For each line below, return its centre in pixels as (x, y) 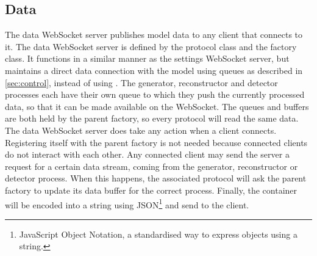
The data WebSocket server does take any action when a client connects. (141, 130)
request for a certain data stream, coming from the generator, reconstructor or (151, 166)
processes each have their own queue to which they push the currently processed (155, 94)
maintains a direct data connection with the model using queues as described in (154, 70)
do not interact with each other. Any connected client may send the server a (147, 154)
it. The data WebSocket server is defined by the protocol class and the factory (151, 46)
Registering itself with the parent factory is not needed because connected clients (156, 142)
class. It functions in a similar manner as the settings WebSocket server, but (147, 58)
